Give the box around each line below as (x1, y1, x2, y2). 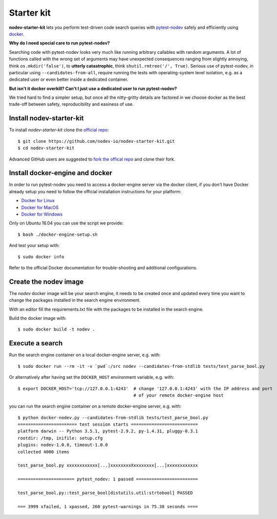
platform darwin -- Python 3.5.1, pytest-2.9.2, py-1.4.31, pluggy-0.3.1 (18, 429, 198, 434)
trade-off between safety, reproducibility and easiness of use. (9, 101, 134, 107)
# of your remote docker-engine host (133, 392, 224, 398)
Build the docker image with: (9, 316, 67, 321)
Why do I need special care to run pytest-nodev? (9, 40, 110, 46)
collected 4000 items (18, 449, 69, 454)
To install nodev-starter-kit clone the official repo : (9, 127, 109, 133)
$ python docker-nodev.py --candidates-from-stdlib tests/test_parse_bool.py (18, 415, 209, 420)
